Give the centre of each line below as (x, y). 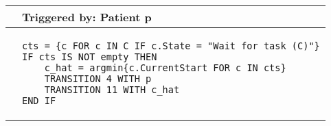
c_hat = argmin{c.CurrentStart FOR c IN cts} (165, 68)
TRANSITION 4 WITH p (98, 79)
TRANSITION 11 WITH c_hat (112, 90)
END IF (39, 101)
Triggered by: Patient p (87, 17)
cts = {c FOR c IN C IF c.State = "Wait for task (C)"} (171, 46)
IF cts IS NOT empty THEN (90, 57)
